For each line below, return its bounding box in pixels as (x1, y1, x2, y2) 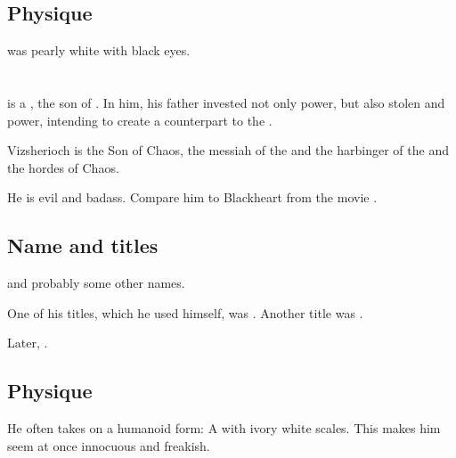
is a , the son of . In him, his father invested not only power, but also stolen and (7, 93, 445, 111)
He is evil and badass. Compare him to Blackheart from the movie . (7, 188, 378, 207)
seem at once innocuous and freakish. (7, 436, 210, 454)
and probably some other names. (7, 274, 185, 292)
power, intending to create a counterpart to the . (7, 110, 273, 129)
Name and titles (7, 232, 159, 259)
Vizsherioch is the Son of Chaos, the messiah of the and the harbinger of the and (7, 141, 449, 159)
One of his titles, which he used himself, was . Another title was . (7, 303, 363, 322)
